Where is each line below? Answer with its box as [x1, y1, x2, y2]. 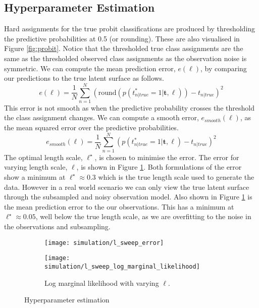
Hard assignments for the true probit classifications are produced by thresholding [4, 23, 255, 34]
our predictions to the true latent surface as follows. [4, 73, 165, 83]
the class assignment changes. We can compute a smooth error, [4, 112, 199, 123]
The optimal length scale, [4, 151, 83, 162]
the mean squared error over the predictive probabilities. [4, 122, 179, 133]
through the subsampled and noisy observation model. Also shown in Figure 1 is [4, 191, 252, 202]
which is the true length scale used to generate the [98, 171, 254, 182]
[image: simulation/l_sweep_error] [44, 239, 164, 246]
